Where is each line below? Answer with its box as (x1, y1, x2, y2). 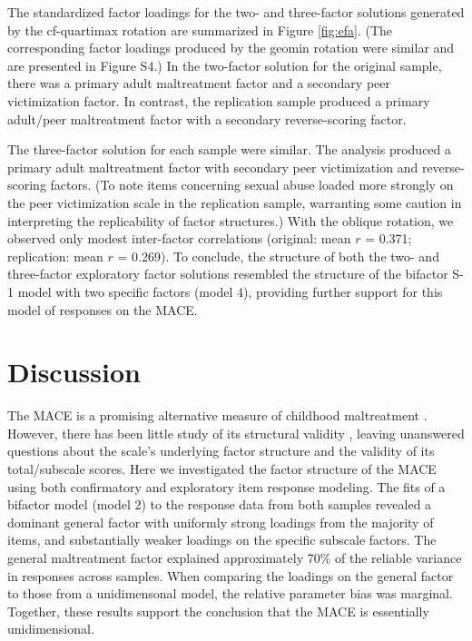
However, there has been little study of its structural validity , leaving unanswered (7, 423, 465, 442)
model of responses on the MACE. (7, 300, 198, 319)
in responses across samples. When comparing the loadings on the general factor (7, 566, 454, 585)
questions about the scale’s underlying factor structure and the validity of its (7, 441, 435, 460)
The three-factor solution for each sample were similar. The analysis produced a (7, 140, 452, 159)
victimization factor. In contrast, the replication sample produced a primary (7, 91, 430, 110)
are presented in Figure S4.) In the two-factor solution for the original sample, (7, 55, 442, 74)
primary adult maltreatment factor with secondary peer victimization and (7, 157, 418, 176)
